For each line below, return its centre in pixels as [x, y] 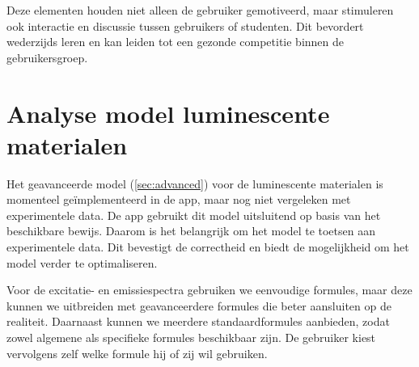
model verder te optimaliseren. [82, 262]
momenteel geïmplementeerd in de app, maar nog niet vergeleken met [179, 199]
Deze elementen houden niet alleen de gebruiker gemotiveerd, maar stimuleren [200, 10]
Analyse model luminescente [168, 113]
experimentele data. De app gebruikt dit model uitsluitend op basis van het [194, 215]
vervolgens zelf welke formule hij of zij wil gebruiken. [137, 353]
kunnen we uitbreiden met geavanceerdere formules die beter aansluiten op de [199, 305]
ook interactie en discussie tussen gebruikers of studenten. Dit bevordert [185, 25]
